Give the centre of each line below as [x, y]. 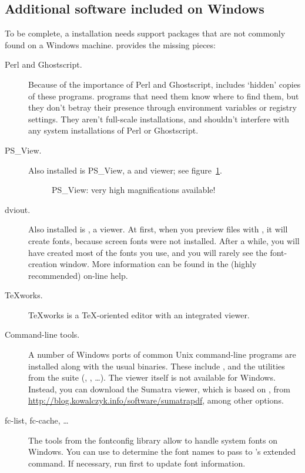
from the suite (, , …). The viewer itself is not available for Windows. [152, 377]
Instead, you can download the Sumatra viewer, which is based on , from [160, 389]
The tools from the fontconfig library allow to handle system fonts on [153, 440]
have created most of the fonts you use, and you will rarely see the [148, 252]
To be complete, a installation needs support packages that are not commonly [145, 33]
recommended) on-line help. [78, 275]
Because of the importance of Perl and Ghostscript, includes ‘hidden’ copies [165, 84]
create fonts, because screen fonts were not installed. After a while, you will [164, 240]
